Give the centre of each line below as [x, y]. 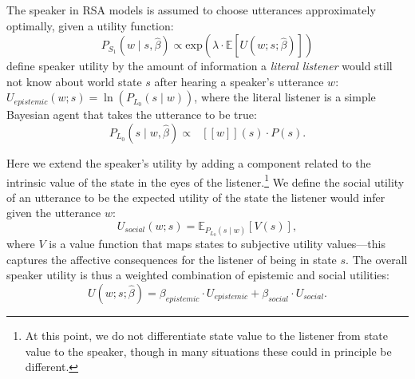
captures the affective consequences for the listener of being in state [172, 259]
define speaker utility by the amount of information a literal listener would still [200, 66]
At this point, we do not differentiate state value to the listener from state [207, 336]
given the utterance [54, 213]
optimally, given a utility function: [90, 25]
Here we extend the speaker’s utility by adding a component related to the [189, 162]
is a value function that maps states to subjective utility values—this [217, 244]
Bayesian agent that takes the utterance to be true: [132, 114]
